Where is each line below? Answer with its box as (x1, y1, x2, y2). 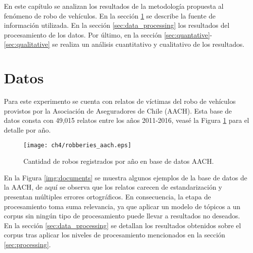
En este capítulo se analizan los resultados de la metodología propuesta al (4, 1, 224, 11)
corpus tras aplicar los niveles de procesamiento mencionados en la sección (4, 230, 225, 240)
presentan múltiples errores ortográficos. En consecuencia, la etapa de (4, 191, 211, 201)
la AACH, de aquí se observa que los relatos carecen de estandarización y (4, 182, 222, 192)
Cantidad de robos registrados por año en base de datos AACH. (23, 156, 214, 166)
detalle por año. (4, 124, 51, 135)
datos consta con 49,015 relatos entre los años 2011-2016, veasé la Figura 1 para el (4, 115, 249, 125)
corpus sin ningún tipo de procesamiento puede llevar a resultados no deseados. (4, 211, 240, 221)
